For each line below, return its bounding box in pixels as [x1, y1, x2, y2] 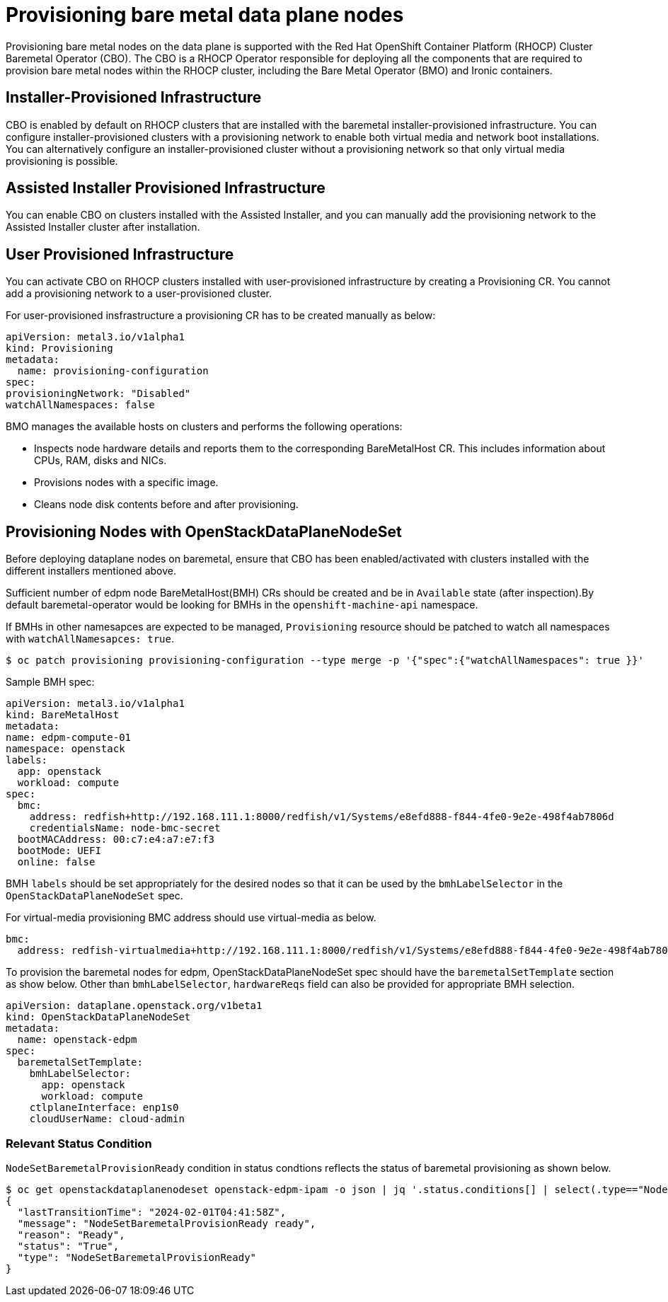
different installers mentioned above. [6, 565, 176, 577]
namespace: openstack [6, 743, 125, 755]
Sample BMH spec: [6, 676, 95, 689]
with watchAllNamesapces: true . [6, 633, 174, 645]
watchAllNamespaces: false [6, 399, 155, 411]
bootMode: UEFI [17, 845, 101, 857]
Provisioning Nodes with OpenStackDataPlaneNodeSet [6, 522, 402, 541]
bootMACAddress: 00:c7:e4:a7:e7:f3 [17, 834, 215, 846]
